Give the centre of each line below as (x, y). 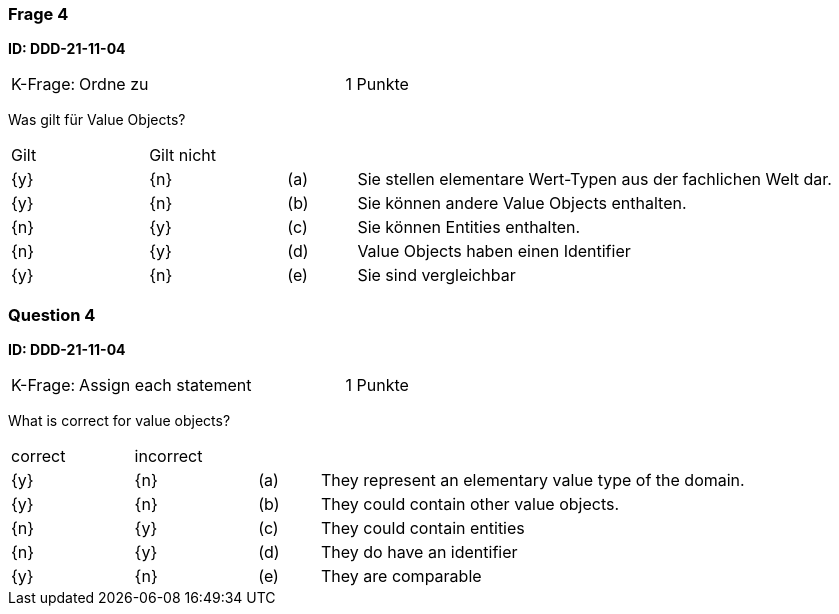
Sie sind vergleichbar (436, 275)
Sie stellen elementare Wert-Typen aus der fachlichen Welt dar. (594, 179)
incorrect (168, 456)
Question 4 (52, 314)
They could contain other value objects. (470, 504)
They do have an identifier (419, 552)
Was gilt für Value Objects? (97, 120)
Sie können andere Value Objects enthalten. (522, 203)
